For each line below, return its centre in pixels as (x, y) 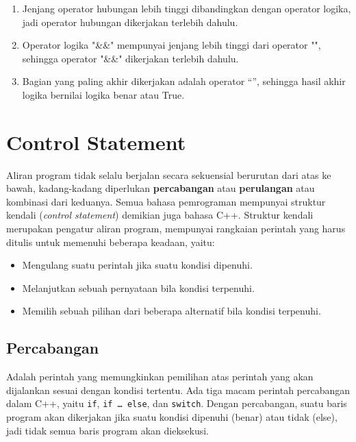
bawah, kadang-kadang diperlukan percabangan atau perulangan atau (161, 188)
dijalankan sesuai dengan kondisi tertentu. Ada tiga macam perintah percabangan (178, 390)
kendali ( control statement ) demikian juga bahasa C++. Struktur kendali (160, 215)
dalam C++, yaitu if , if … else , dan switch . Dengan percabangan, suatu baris (177, 403)
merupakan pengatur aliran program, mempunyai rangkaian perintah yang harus (176, 229)
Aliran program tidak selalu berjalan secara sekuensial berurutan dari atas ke (169, 174)
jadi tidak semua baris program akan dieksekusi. (108, 430)
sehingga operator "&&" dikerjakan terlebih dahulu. (130, 58)
